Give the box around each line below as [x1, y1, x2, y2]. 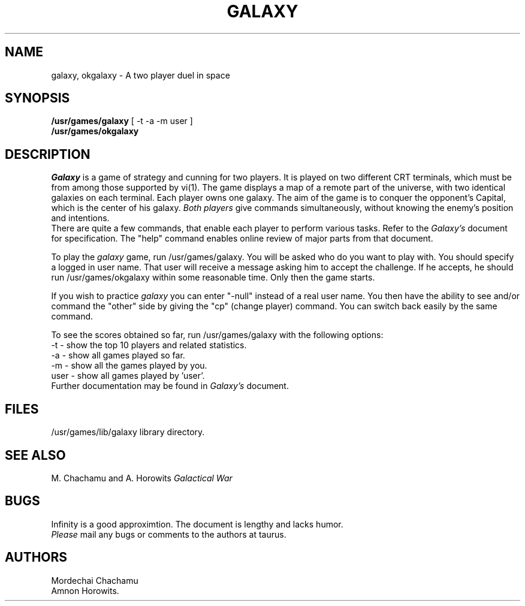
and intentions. [51, 213, 110, 224]
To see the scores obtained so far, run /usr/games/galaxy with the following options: [51, 330, 384, 340]
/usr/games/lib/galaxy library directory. [51, 427, 205, 438]
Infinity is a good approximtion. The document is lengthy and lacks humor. [51, 518, 343, 529]
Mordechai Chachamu [51, 575, 138, 586]
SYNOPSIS [5, 91, 70, 106]
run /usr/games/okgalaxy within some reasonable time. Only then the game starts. [51, 272, 375, 283]
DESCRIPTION [5, 146, 90, 162]
